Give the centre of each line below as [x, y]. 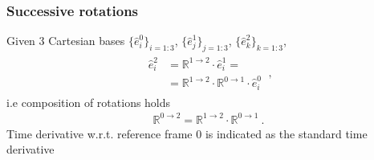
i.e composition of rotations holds [89, 102]
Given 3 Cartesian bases [66, 41]
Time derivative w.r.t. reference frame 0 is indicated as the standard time [187, 133]
